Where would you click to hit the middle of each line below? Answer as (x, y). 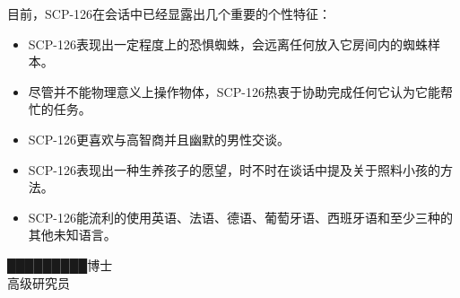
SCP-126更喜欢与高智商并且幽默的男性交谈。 (159, 139)
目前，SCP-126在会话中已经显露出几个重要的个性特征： (169, 13)
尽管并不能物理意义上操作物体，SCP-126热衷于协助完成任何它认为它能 (234, 91)
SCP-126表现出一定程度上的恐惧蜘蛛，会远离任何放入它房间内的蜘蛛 (228, 44)
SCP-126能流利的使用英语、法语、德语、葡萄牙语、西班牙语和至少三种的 (240, 217)
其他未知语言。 (72, 235)
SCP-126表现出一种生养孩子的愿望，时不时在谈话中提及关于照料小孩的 (234, 169)
